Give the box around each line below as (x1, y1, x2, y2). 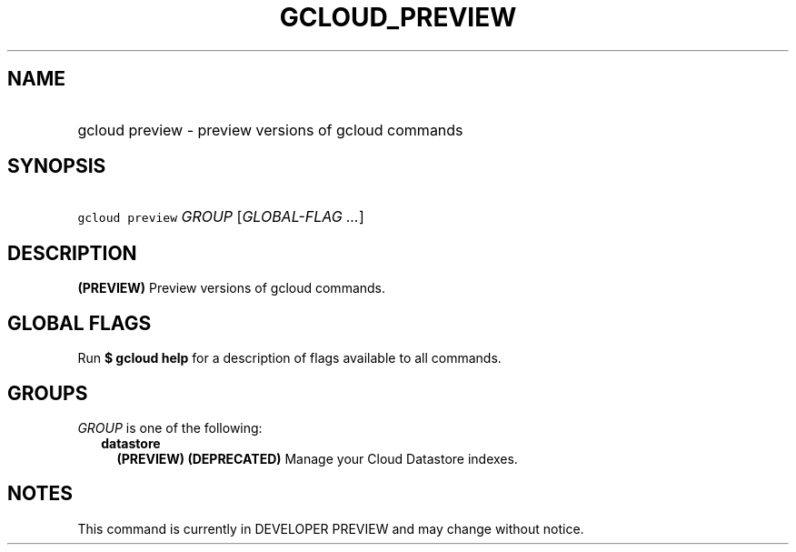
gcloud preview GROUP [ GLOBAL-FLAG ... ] (77, 207, 364, 226)
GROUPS (7, 381, 88, 405)
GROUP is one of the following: (77, 419, 263, 436)
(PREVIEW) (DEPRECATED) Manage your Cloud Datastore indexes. (116, 450, 518, 467)
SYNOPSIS (7, 155, 106, 178)
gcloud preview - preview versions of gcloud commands (77, 120, 463, 139)
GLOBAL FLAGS (7, 311, 152, 335)
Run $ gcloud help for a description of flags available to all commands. (77, 350, 502, 366)
